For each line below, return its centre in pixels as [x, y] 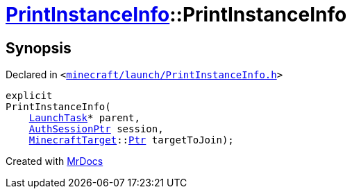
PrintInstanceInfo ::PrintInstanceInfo [176, 15]
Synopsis [39, 48]
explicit [29, 96]
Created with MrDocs [55, 161]
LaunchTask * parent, [84, 118]
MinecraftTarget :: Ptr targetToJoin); [131, 140]
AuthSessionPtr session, [96, 129]
